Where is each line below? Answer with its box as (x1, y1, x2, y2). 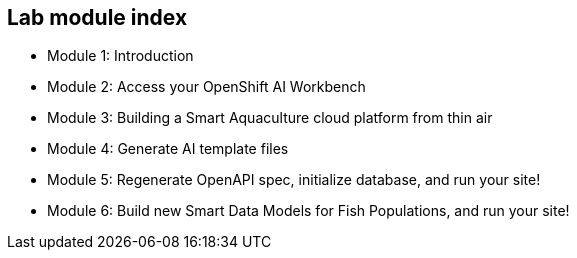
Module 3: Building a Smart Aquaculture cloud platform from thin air (47, 109, 493, 127)
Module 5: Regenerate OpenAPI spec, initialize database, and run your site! (47, 171, 541, 189)
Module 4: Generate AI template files (47, 140, 289, 158)
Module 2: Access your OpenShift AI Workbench (47, 78, 366, 96)
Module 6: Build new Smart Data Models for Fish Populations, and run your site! (47, 202, 570, 220)
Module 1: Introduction (47, 47, 194, 65)
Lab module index (7, 5, 188, 30)
